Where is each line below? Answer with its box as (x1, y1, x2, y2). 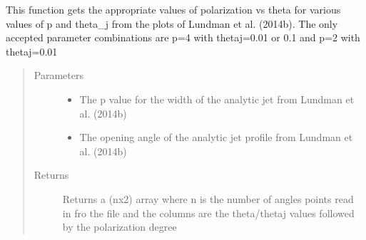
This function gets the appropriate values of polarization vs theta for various (6, 2, 341, 16)
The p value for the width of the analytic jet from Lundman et (79, 91, 355, 106)
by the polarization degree (62, 219, 177, 234)
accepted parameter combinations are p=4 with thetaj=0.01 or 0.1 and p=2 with (6, 30, 360, 45)
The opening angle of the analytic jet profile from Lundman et (79, 130, 353, 145)
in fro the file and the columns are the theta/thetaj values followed (62, 205, 355, 220)
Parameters (34, 68, 83, 83)
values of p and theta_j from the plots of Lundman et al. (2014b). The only (6, 16, 338, 31)
